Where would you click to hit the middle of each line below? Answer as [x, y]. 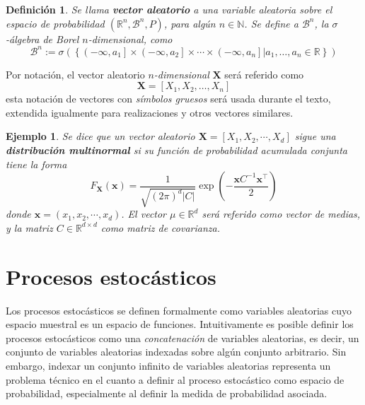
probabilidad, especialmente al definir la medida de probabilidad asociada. [167, 393]
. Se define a [271, 23]
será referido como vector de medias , [281, 214]
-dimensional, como [130, 39]
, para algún [190, 23]
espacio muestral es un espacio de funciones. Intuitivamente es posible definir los [180, 324]
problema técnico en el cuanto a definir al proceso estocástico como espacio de [175, 379]
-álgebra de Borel [42, 39]
